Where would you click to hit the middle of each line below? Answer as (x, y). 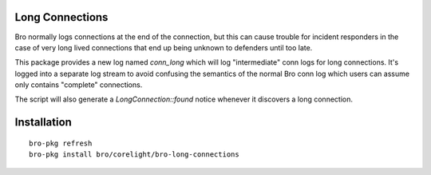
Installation (43, 123)
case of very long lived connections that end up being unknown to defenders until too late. (164, 47)
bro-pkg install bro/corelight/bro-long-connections (134, 155)
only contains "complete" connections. (79, 85)
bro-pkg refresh (61, 143)
